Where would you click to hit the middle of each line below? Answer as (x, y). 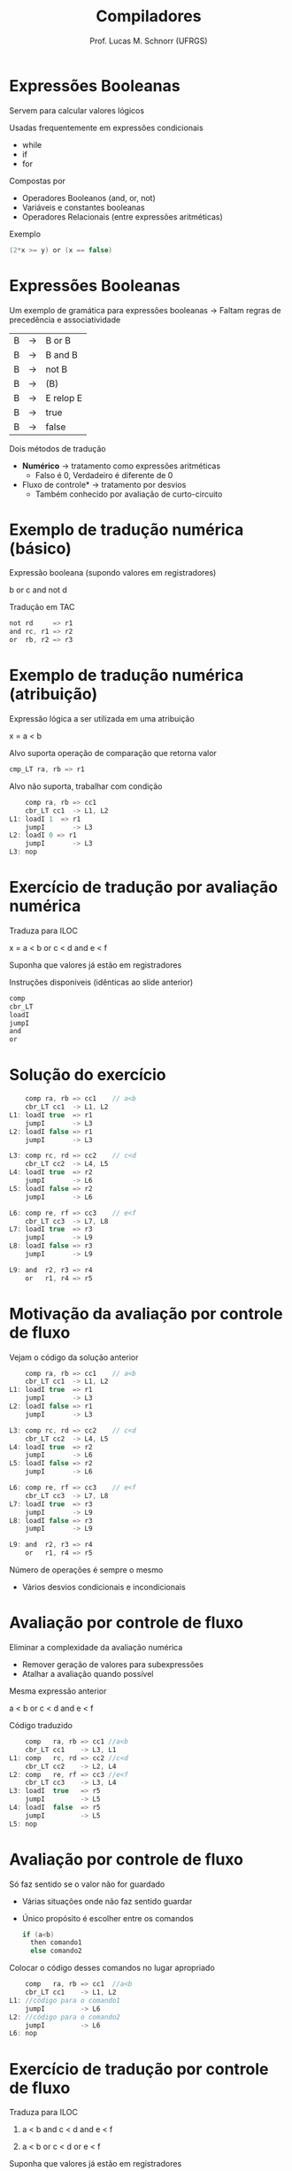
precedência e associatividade (65, 320)
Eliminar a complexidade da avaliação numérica (96, 1647)
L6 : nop (23, 2034)
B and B (61, 354)
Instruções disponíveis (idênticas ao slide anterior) (101, 982)
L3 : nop (23, 852)
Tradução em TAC (42, 607)
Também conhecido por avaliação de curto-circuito (129, 494)
